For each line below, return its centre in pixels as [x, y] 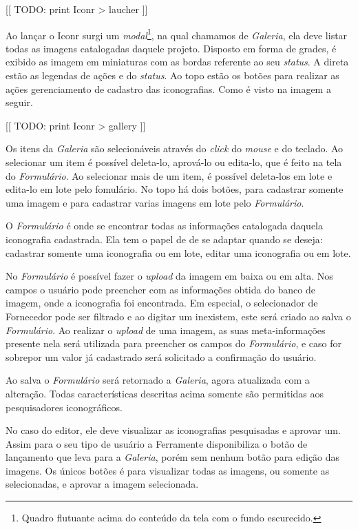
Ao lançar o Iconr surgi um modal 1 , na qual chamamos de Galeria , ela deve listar [177, 34]
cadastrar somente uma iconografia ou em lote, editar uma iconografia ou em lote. [178, 252]
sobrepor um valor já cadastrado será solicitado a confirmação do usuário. [161, 356]
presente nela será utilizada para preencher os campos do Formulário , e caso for [174, 343]
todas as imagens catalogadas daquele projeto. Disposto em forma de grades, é [171, 48]
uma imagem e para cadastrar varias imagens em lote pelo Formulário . [155, 202]
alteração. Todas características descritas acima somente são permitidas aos [165, 393]
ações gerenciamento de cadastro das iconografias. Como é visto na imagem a [168, 89]
